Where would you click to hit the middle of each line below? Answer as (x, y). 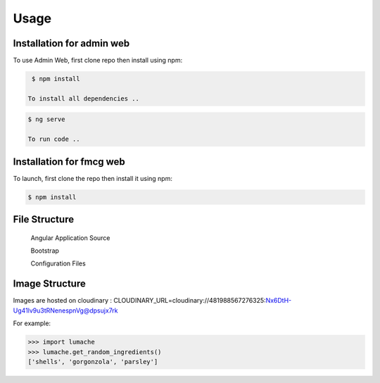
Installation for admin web (71, 43)
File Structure (43, 219)
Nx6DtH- (279, 301)
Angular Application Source (70, 238)
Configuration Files (58, 263)
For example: (32, 323)
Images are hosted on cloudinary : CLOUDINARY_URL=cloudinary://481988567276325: (140, 301)
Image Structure (49, 284)
